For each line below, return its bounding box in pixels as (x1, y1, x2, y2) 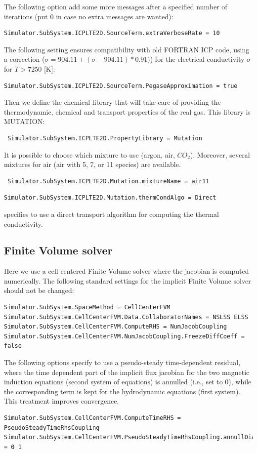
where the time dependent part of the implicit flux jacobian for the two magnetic (4, 367, 250, 377)
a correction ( (4, 54, 45, 64)
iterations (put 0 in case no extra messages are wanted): (4, 11, 173, 21)
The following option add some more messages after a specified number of (4, 1, 227, 11)
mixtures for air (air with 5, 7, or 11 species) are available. (4, 159, 181, 169)
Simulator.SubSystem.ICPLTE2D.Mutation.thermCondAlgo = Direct (4, 194, 216, 202)
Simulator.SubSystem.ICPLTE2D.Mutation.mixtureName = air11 (7, 177, 210, 185)
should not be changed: (4, 285, 74, 295)
